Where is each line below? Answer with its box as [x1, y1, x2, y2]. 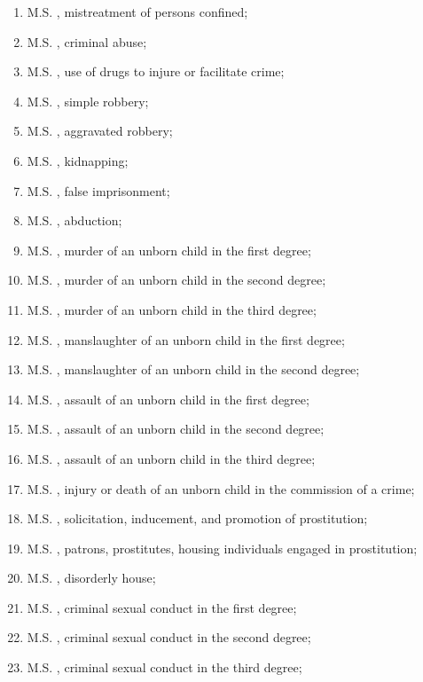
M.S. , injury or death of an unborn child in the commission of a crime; [27, 479, 415, 498]
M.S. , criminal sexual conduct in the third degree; [27, 658, 302, 677]
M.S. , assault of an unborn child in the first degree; [27, 389, 309, 408]
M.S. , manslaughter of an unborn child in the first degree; [27, 330, 345, 349]
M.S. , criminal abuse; [27, 32, 147, 51]
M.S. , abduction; [27, 211, 122, 230]
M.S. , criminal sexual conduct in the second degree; [27, 628, 311, 647]
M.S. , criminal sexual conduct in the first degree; [27, 598, 297, 616]
